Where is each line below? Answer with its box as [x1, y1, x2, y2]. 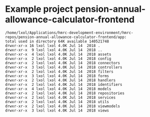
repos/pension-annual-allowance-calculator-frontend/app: [5, 35, 127, 39]
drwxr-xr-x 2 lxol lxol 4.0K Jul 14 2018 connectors [5, 60, 120, 65]
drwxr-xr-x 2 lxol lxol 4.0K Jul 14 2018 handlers [5, 78, 116, 82]
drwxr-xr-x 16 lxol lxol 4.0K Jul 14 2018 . [5, 43, 100, 48]
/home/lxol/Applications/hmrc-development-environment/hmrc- [5, 30, 134, 35]
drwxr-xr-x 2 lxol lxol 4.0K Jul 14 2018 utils [5, 99, 110, 104]
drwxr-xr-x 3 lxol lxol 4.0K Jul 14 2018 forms [5, 73, 110, 78]
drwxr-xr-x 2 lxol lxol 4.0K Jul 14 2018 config [5, 56, 112, 61]
